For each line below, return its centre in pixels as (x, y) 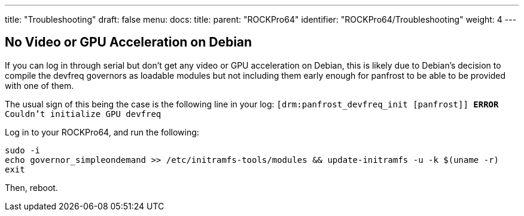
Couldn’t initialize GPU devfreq (83, 114)
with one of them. (39, 85)
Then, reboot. (31, 187)
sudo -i (23, 150)
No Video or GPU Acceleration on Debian (129, 42)
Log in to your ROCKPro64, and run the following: (102, 132)
